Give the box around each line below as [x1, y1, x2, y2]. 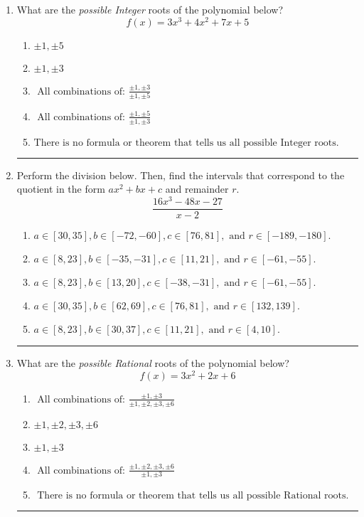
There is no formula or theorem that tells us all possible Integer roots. [33, 137, 339, 148]
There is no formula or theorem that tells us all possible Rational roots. [37, 491, 349, 501]
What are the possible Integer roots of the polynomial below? [16, 2, 284, 16]
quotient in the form [16, 181, 105, 196]
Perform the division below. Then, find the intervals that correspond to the [16, 167, 345, 182]
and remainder [165, 181, 229, 196]
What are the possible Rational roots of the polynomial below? [16, 356, 289, 371]
